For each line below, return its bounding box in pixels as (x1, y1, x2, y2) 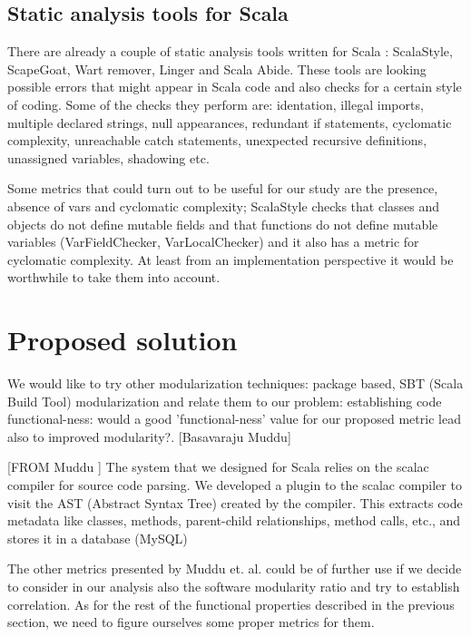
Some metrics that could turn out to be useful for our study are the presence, (7, 179, 438, 198)
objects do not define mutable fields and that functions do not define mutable (7, 214, 438, 233)
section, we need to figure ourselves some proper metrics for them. (7, 612, 375, 632)
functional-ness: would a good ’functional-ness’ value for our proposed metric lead (7, 409, 461, 428)
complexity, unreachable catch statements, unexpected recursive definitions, (7, 131, 427, 150)
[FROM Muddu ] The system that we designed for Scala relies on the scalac (7, 457, 429, 476)
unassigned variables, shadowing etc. (7, 148, 210, 167)
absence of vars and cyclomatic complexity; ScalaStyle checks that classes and (7, 196, 440, 215)
